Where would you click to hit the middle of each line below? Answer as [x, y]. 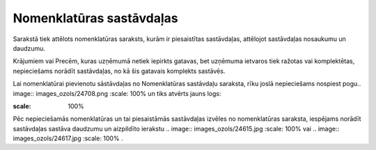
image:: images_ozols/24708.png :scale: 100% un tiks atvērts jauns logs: [117, 93]
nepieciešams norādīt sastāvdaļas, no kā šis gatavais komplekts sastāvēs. [119, 71]
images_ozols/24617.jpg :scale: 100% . [68, 138]
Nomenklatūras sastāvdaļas [96, 18]
